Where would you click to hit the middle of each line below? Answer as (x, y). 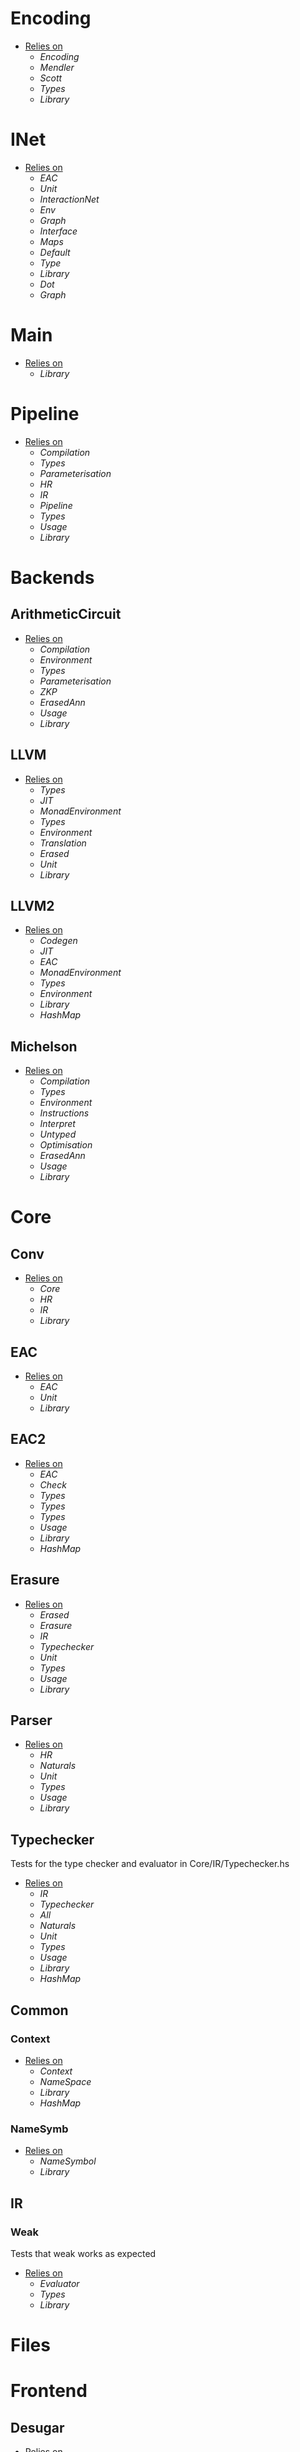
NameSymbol (68, 2161)
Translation (63, 843)
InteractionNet (69, 199)
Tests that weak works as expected (83, 2253)
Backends (52, 577)
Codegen (58, 941)
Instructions (64, 1113)
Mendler (57, 67)
